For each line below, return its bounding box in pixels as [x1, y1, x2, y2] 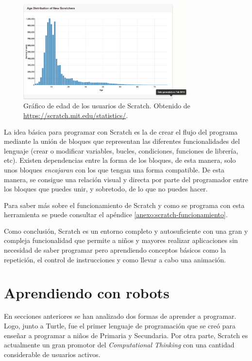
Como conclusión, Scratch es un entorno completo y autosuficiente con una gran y [4, 225, 248, 236]
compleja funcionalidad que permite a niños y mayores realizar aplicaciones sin [4, 235, 238, 245]
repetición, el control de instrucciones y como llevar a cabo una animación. [4, 254, 226, 264]
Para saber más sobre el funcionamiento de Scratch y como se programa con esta [4, 200, 245, 210]
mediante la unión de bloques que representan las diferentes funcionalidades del [4, 136, 240, 146]
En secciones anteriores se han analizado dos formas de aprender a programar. [4, 311, 236, 321]
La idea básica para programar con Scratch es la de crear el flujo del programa [4, 126, 238, 137]
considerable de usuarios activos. [4, 349, 101, 359]
